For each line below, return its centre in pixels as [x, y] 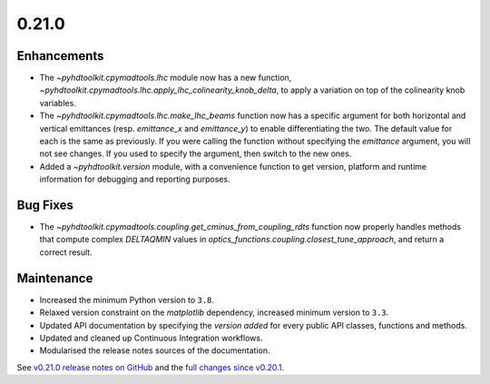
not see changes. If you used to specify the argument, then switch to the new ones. [196, 153]
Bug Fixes [45, 205]
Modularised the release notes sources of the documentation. [155, 350]
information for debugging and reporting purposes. [135, 179]
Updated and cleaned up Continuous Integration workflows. [151, 338]
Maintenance [55, 278]
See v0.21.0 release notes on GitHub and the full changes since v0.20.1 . [151, 367]
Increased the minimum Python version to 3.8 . [127, 300]
